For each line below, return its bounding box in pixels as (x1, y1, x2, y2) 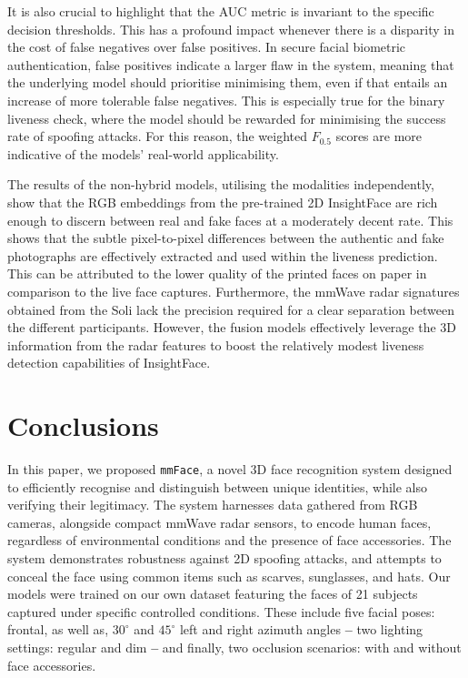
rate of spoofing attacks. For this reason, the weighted (7, 126, 308, 146)
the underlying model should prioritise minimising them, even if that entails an (7, 73, 448, 92)
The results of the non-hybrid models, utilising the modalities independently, (7, 175, 434, 194)
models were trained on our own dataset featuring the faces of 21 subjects (7, 584, 418, 603)
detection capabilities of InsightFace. (7, 353, 211, 372)
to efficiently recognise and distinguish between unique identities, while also (7, 477, 428, 496)
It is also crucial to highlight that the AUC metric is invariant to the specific (7, 2, 434, 20)
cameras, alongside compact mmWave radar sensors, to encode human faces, (7, 512, 432, 531)
